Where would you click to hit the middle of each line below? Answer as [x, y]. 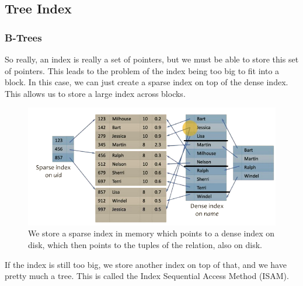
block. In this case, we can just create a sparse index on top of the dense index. [147, 82]
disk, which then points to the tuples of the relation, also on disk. [145, 245]
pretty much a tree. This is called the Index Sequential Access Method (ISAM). [147, 276]
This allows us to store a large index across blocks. [95, 93]
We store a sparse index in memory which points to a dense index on [151, 233]
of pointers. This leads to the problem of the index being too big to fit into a [142, 70]
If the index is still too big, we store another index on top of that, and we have [146, 264]
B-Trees [23, 37]
